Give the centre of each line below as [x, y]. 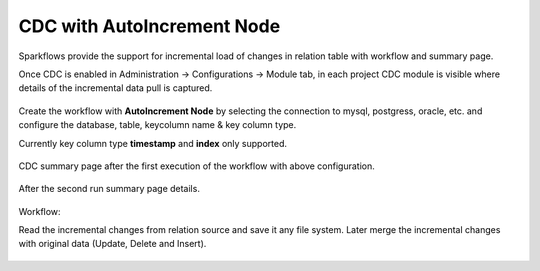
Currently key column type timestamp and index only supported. [153, 143]
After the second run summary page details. [109, 189]
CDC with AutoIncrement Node [149, 26]
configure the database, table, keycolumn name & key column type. [157, 125]
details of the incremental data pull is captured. [115, 88]
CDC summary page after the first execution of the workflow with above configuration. [196, 166]
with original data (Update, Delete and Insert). [112, 244]
